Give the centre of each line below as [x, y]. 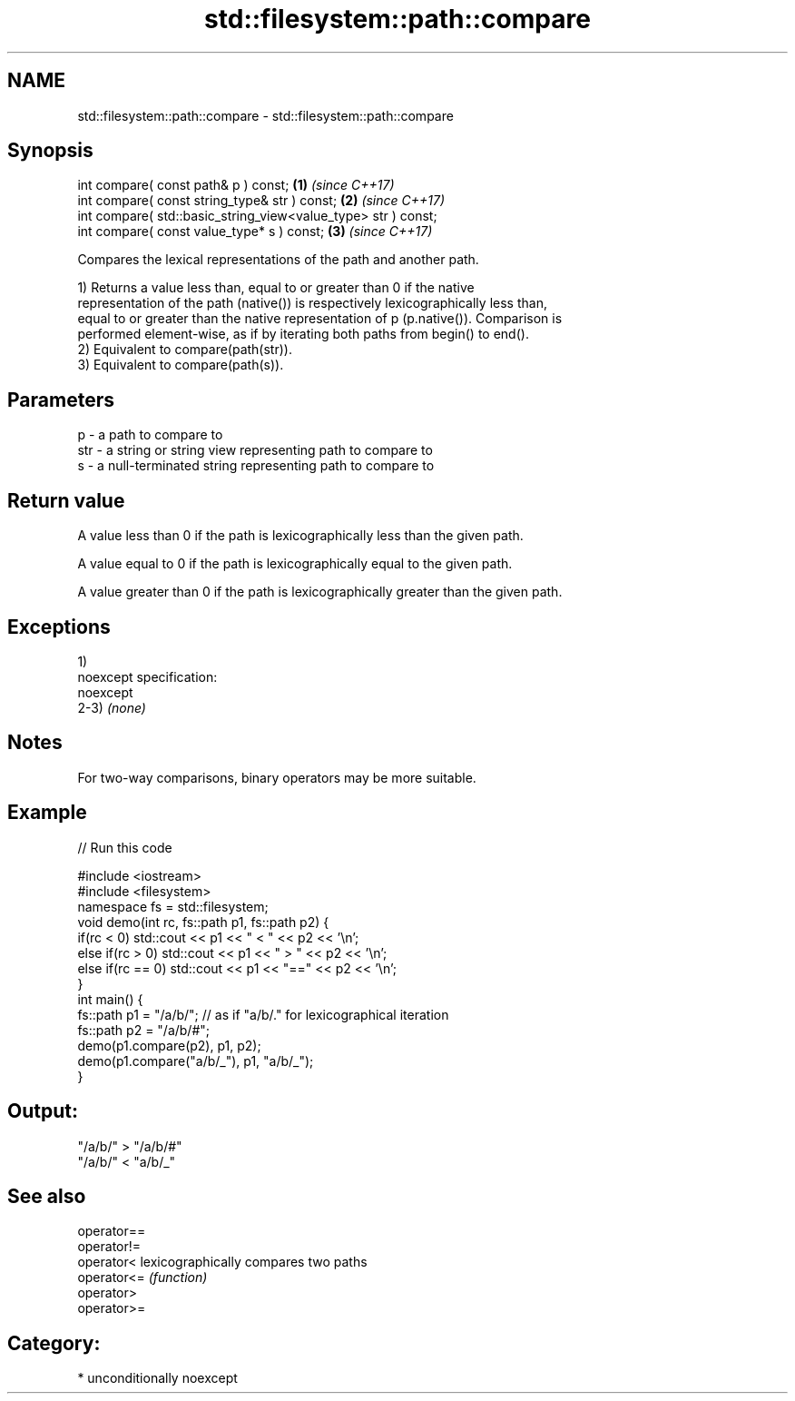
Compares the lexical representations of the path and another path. [278, 260]
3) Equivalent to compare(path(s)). [181, 365]
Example [47, 813]
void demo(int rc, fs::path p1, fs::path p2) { [203, 922]
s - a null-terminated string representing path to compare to [256, 466]
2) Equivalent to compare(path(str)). [185, 350]
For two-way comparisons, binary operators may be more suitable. [277, 777]
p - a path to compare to [150, 435]
